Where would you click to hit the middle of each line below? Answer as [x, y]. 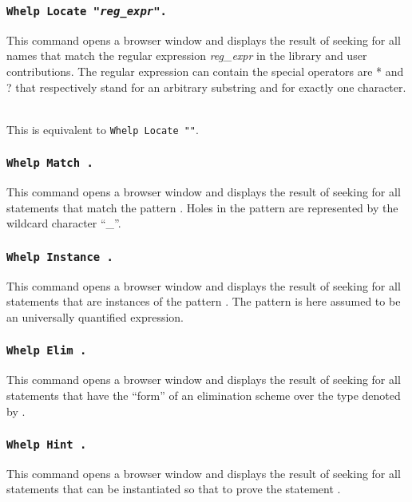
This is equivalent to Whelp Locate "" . [103, 129]
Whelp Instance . [60, 257]
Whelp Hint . [47, 445]
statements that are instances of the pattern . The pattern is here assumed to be [204, 301]
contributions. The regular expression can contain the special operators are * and [205, 71]
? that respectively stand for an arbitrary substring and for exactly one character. [206, 87]
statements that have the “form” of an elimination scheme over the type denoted [204, 395]
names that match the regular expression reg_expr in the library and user [187, 55]
